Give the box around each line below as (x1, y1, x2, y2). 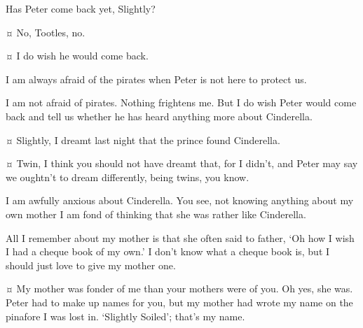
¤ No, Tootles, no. (6, 24, 85, 39)
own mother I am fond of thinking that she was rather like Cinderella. (6, 206, 306, 221)
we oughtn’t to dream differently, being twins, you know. (6, 169, 249, 184)
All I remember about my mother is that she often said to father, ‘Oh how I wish (6, 230, 355, 245)
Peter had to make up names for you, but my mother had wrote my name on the (6, 294, 353, 309)
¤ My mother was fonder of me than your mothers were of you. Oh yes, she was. (6, 281, 353, 296)
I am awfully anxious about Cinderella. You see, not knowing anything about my (6, 193, 354, 208)
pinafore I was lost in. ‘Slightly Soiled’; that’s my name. (6, 308, 245, 323)
